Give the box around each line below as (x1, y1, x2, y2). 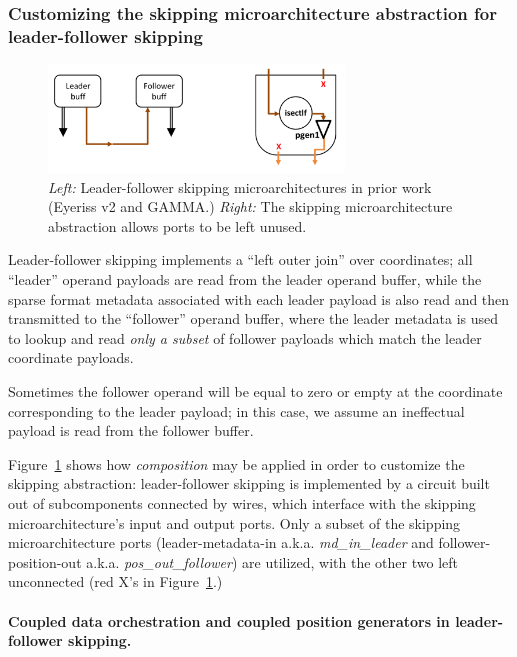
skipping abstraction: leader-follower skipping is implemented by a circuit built (8, 473, 490, 494)
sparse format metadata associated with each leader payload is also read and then (8, 288, 510, 309)
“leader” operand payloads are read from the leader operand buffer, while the (8, 269, 482, 290)
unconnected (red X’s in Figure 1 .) (8, 571, 223, 592)
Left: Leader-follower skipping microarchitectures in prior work (48, 176, 432, 197)
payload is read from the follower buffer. (8, 420, 254, 441)
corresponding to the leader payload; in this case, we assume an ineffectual (8, 400, 465, 421)
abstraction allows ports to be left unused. (48, 215, 307, 236)
